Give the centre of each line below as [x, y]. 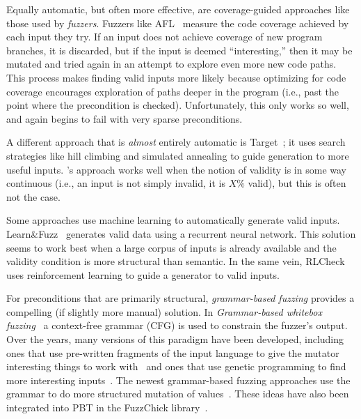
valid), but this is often [297, 183]
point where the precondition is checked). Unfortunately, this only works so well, [178, 105]
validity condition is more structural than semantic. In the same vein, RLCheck [176, 261]
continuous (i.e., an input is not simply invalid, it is [116, 183]
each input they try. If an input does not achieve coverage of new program [165, 37]
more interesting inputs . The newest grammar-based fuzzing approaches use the [178, 380]
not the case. [33, 196]
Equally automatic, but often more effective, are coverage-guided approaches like [178, 9]
